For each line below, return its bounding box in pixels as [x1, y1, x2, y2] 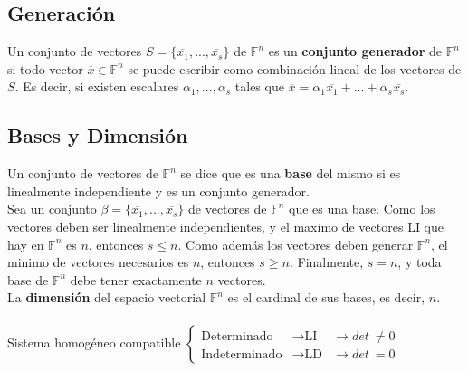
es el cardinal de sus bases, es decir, [227, 288, 425, 307]
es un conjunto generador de [268, 42, 443, 61]
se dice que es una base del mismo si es [180, 164, 401, 183]
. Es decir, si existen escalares [14, 77, 179, 96]
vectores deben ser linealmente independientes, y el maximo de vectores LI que [7, 216, 444, 235]
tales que [234, 77, 284, 96]
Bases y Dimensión [7, 121, 188, 149]
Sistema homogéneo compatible [7, 332, 181, 351]
